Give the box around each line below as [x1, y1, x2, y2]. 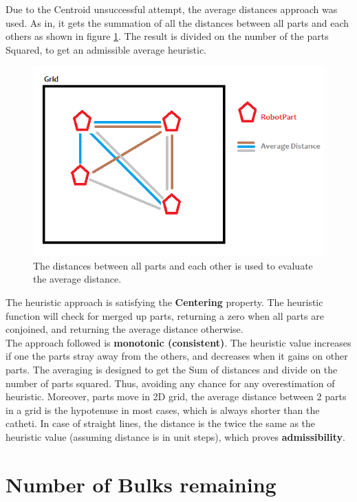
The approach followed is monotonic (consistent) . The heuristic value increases [6, 335, 351, 349]
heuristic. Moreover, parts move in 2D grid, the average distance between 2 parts [6, 389, 347, 404]
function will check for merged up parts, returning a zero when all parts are [6, 308, 324, 323]
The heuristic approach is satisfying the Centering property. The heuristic [6, 295, 323, 309]
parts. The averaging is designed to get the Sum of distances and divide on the [6, 362, 338, 376]
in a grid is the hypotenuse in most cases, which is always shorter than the [6, 402, 320, 417]
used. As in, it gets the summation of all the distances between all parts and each [6, 15, 349, 30]
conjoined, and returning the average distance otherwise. [6, 322, 244, 336]
